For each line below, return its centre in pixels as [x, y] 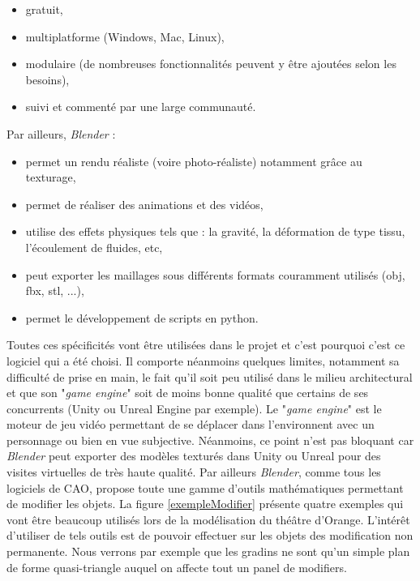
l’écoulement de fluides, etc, [94, 247]
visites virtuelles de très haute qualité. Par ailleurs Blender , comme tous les [194, 472]
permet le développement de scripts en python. [142, 317]
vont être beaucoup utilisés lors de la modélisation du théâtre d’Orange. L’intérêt [208, 519]
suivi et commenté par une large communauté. [141, 107]
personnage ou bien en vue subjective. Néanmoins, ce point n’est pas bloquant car [210, 440]
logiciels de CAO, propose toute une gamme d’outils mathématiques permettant [205, 487]
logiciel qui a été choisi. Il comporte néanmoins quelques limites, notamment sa [203, 360]
